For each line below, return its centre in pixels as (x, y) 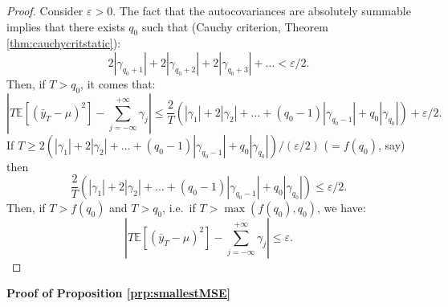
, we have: (341, 207)
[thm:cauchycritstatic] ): (64, 43)
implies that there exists (66, 26)
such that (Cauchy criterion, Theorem (235, 26)
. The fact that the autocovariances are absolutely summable (262, 10)
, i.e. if (179, 207)
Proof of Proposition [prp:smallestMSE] (119, 293)
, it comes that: (118, 83)
